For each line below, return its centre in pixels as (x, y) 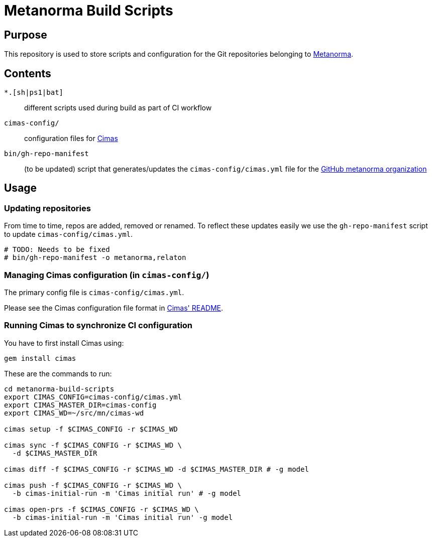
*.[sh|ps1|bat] (34, 93)
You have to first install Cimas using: (64, 343)
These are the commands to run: (58, 373)
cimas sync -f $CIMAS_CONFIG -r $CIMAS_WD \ (93, 445)
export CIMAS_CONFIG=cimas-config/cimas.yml (93, 397)
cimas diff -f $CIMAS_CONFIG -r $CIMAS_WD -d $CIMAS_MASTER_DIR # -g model (156, 469)
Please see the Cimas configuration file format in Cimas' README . (114, 308)
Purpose (26, 35)
